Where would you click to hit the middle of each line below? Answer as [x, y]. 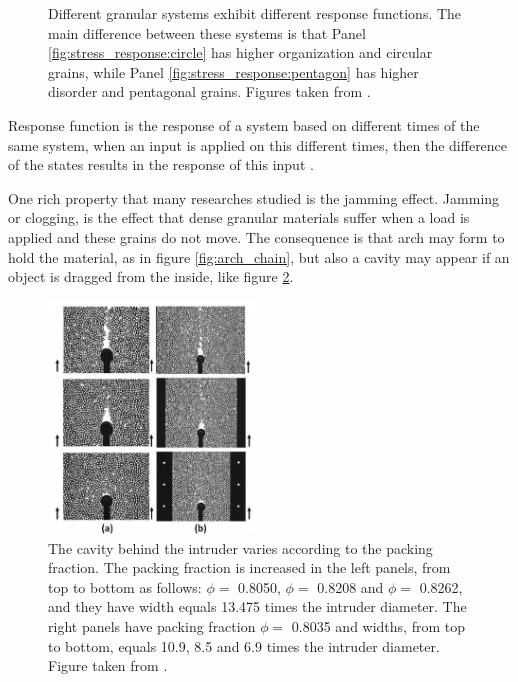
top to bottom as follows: [125, 586]
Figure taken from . [108, 665]
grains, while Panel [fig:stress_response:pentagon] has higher [233, 71]
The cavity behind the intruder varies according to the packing [240, 547]
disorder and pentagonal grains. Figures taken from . [209, 91]
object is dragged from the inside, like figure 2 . [151, 276]
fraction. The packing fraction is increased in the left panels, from [249, 567]
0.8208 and [350, 586]
